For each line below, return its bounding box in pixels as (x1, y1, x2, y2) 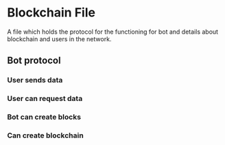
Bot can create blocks (7, 112, 81, 122)
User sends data (7, 76, 63, 85)
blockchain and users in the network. (7, 34, 112, 43)
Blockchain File (7, 5, 96, 21)
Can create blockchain (7, 131, 84, 140)
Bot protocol (7, 55, 61, 67)
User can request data (7, 94, 83, 104)
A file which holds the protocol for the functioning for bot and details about (7, 27, 218, 36)
